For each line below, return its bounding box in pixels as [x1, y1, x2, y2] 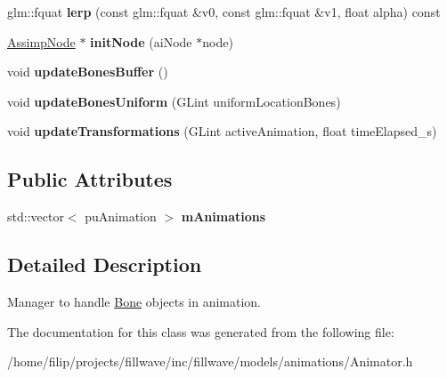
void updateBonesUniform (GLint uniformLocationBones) [7, 92, 341, 110]
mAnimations [181, 207, 266, 226]
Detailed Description [7, 251, 202, 278]
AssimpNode [7, 32, 76, 51]
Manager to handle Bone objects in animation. [7, 292, 262, 310]
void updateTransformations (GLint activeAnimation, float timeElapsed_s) [7, 122, 437, 140]
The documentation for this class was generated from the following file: [7, 322, 394, 341]
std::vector [7, 207, 64, 226]
